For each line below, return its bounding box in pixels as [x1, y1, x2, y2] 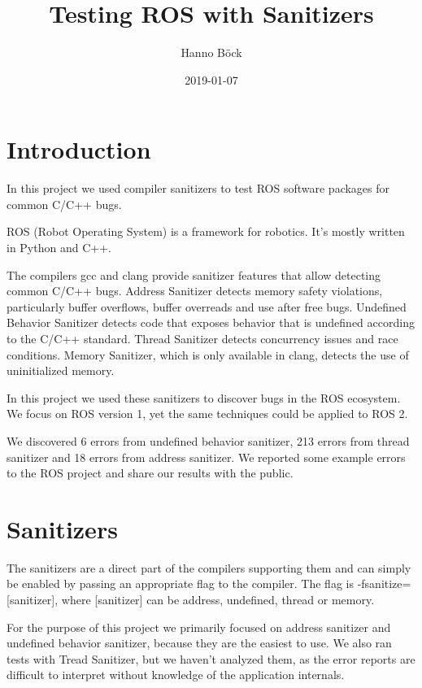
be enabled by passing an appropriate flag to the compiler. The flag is [7, 575, 354, 592]
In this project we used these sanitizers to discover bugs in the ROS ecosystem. [7, 389, 401, 406]
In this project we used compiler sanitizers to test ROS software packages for [7, 180, 390, 197]
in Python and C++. [7, 239, 111, 256]
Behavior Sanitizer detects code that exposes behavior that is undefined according [7, 314, 415, 331]
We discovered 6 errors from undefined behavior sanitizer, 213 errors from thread [7, 432, 410, 449]
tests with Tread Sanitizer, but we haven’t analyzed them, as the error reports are [7, 650, 415, 667]
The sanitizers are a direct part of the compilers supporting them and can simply [7, 559, 411, 576]
